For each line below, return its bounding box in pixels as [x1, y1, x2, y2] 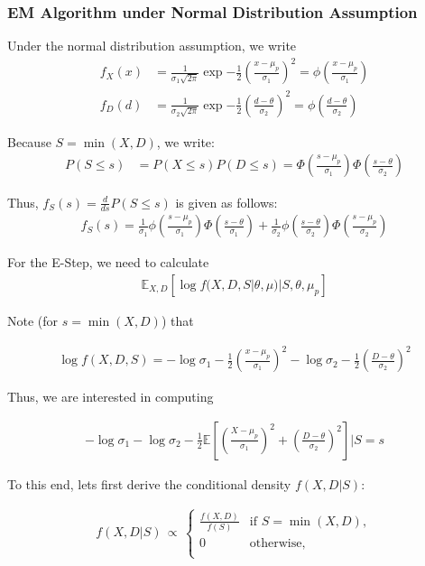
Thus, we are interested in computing [7, 387, 214, 406]
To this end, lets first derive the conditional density [7, 474, 291, 493]
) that [161, 311, 194, 329]
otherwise [249, 537, 302, 551]
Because [7, 132, 51, 151]
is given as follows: [175, 192, 278, 211]
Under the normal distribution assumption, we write [7, 36, 297, 55]
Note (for [7, 311, 59, 329]
